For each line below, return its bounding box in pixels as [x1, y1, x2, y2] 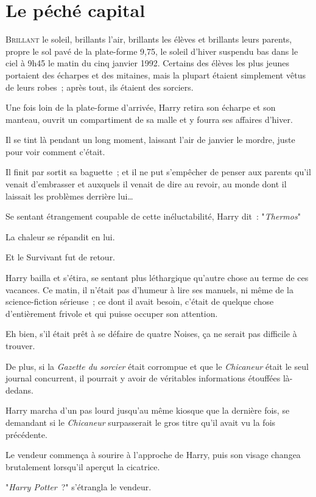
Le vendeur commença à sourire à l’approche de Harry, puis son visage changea [5, 448, 301, 461]
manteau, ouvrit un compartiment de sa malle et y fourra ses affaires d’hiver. [5, 113, 293, 125]
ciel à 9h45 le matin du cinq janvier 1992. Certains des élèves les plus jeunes [5, 57, 289, 69]
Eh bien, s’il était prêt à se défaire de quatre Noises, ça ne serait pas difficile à [5, 327, 297, 340]
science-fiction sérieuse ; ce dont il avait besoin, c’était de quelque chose [5, 295, 274, 308]
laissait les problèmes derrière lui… [5, 189, 133, 202]
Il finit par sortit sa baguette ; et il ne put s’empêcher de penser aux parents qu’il [5, 165, 311, 178]
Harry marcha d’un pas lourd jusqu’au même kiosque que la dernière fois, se [5, 404, 290, 417]
